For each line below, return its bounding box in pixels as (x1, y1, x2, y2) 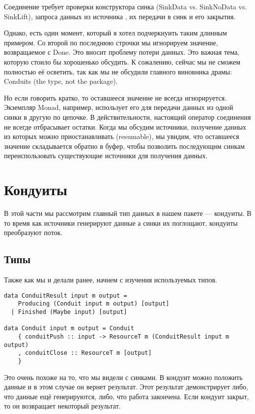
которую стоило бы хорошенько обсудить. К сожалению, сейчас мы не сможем (4, 56, 241, 67)
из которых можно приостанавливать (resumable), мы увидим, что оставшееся (4, 131, 239, 141)
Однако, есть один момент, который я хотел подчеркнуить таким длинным (4, 28, 227, 38)
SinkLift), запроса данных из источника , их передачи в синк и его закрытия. (4, 11, 236, 21)
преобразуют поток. (4, 227, 63, 238)
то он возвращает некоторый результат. (4, 401, 121, 411)
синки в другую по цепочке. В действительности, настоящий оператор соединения (4, 111, 251, 122)
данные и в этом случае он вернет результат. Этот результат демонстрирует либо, (4, 381, 248, 392)
